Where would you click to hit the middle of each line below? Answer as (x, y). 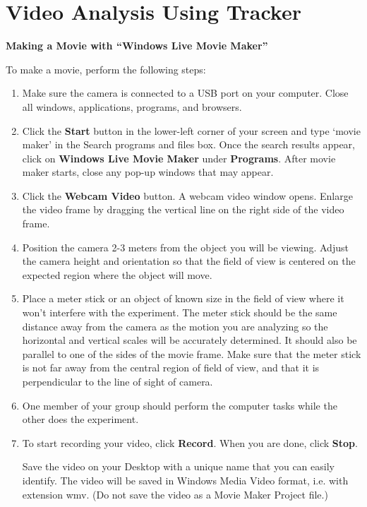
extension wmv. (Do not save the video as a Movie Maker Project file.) (175, 494)
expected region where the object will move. (117, 274)
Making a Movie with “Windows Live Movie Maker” (137, 46)
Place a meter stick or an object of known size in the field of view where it (183, 298)
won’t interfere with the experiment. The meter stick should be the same (180, 312)
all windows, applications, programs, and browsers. (132, 106)
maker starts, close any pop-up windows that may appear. (148, 172)
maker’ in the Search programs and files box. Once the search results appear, (188, 144)
